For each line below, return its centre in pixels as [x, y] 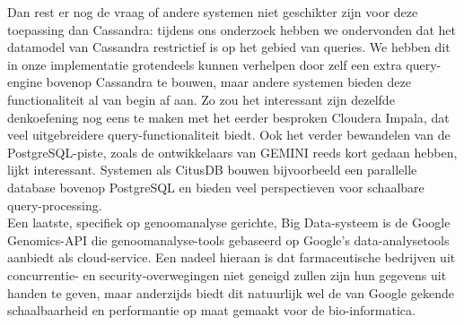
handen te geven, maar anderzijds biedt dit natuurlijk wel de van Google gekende [231, 292]
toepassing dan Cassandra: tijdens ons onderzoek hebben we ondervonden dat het [232, 29]
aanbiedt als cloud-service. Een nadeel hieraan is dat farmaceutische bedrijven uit [232, 257]
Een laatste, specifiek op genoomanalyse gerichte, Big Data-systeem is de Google [229, 222]
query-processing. [55, 205]
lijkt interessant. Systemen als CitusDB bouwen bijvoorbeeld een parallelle [212, 170]
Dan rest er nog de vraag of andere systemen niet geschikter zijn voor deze [213, 12]
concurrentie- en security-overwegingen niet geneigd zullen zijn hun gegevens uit [227, 274]
